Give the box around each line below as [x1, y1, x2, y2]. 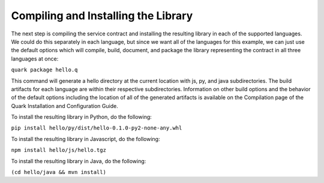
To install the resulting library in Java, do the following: [11, 157, 146, 164]
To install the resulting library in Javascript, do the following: [11, 135, 160, 142]
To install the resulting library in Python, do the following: [11, 113, 152, 121]
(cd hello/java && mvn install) [11, 169, 106, 176]
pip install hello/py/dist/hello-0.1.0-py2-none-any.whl [11, 125, 182, 131]
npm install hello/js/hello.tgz [11, 147, 106, 154]
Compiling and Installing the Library [11, 9, 193, 22]
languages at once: [11, 55, 59, 62]
